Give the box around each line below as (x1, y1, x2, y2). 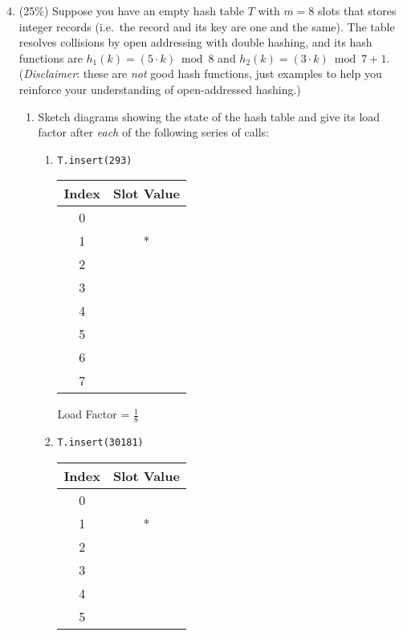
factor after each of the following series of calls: (38, 124, 269, 141)
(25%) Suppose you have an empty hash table (18, 2, 244, 18)
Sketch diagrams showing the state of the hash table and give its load (38, 108, 381, 124)
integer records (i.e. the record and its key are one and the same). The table (18, 18, 395, 35)
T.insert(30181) (57, 437, 144, 449)
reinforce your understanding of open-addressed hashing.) (18, 80, 301, 97)
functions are (18, 49, 83, 66)
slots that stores (317, 2, 397, 18)
